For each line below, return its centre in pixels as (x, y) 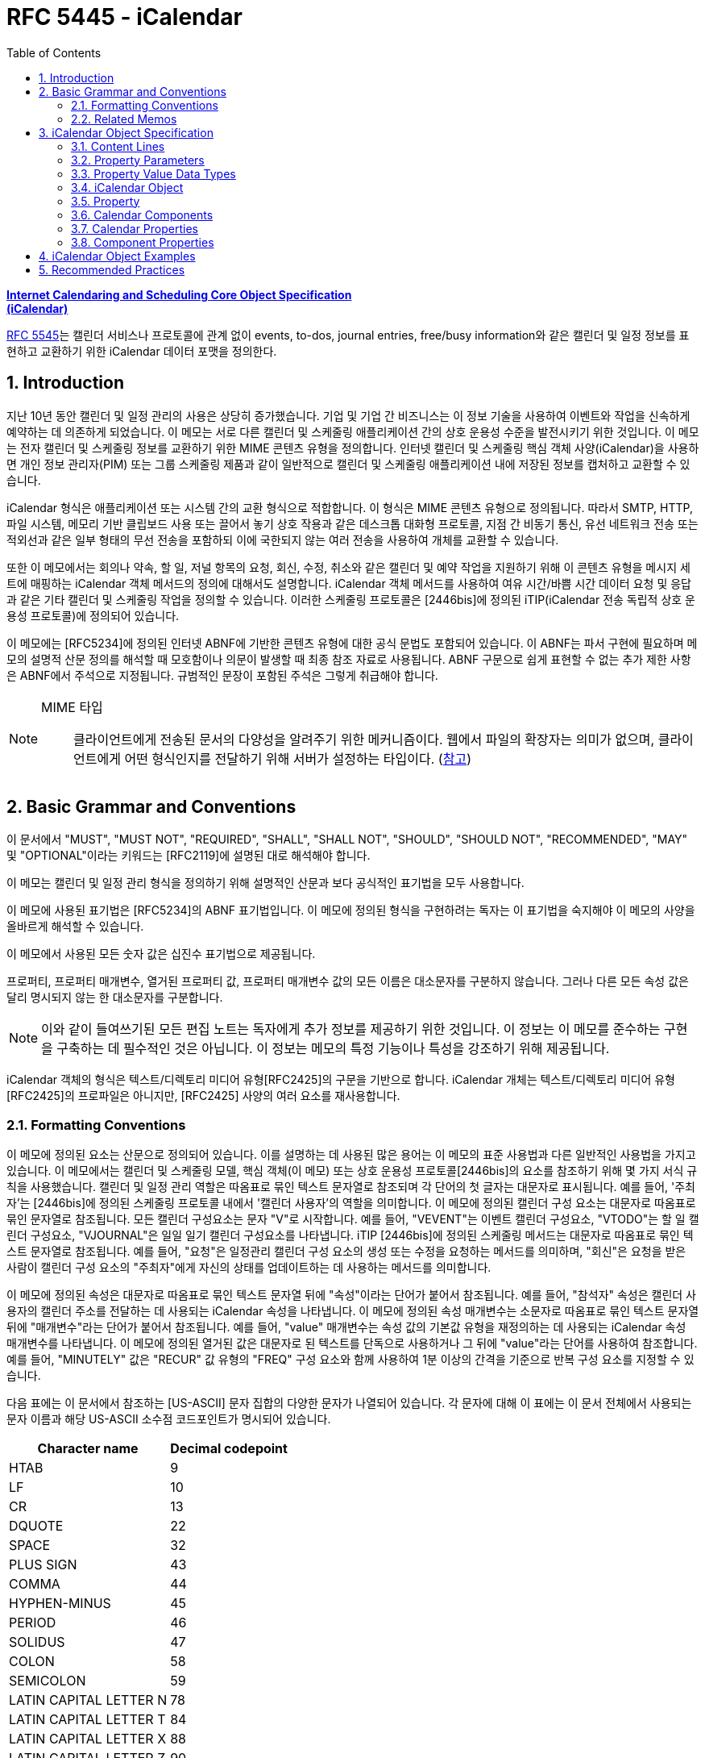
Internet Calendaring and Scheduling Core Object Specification (179, 294)
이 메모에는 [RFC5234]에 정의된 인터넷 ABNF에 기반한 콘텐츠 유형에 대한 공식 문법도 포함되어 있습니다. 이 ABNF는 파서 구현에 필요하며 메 (352, 643)
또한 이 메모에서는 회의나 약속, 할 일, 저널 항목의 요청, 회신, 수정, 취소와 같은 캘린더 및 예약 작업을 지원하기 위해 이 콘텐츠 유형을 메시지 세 (348, 567)
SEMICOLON (48, 1681)
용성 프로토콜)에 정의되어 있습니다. (93, 615)
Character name (88, 1449)
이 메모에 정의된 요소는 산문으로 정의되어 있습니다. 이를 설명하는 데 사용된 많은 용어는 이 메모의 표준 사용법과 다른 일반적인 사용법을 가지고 (351, 1155)
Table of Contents (54, 52)
